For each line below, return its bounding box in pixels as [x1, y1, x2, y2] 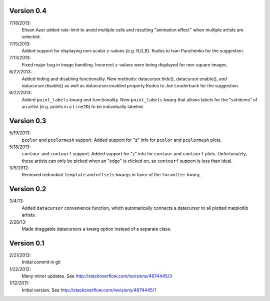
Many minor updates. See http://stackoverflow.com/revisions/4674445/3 [21, 273, 172, 279]
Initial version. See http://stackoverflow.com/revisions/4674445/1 [21, 287, 156, 293]
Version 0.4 [9, 6, 47, 15]
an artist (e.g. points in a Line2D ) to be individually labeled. [21, 104, 144, 110]
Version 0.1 [9, 239, 44, 247]
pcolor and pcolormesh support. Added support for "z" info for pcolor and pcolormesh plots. [21, 137, 222, 143]
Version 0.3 [9, 117, 46, 125]
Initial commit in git [21, 259, 61, 265]
